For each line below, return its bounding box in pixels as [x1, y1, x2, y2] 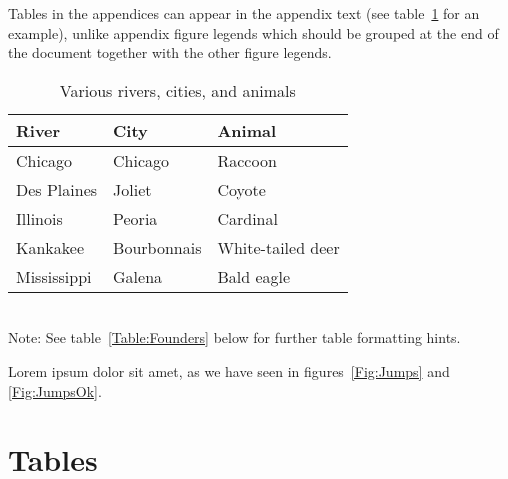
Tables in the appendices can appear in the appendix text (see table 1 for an [8, 3, 480, 23]
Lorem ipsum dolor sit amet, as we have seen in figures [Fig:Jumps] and [8, 360, 450, 381]
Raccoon [217, 148, 277, 172]
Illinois [16, 206, 63, 230]
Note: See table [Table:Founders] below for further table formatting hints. [8, 327, 461, 348]
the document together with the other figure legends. [8, 42, 332, 63]
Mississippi [16, 264, 92, 288]
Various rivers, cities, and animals [59, 78, 296, 102]
